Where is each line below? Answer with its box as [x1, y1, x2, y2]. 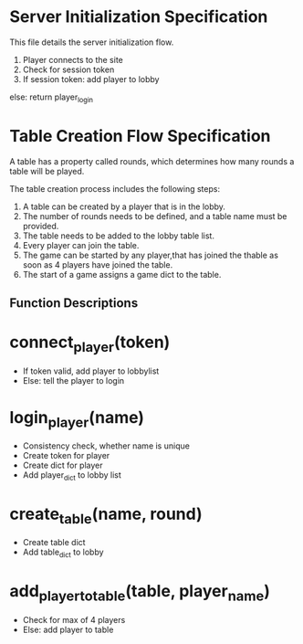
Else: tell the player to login [22, 375, 125, 385]
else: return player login [9, 91, 94, 104]
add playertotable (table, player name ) [9, 581, 271, 605]
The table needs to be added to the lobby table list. [22, 230, 214, 241]
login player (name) [9, 406, 144, 431]
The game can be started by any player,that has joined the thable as [22, 249, 278, 260]
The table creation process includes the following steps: [9, 183, 221, 194]
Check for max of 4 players [22, 614, 126, 625]
